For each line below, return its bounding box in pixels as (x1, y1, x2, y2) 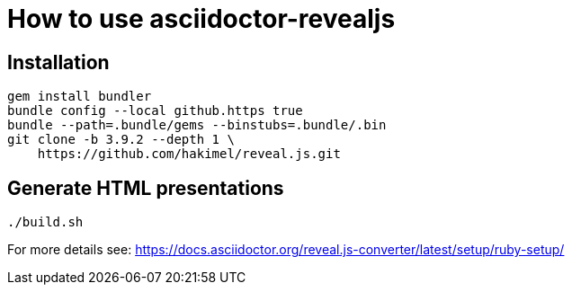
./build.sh (7, 215, 84, 230)
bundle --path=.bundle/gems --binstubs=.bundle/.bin (7, 118, 387, 133)
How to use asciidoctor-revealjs (7, 4, 396, 34)
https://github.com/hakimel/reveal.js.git (37, 146, 341, 162)
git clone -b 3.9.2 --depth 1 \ (7, 132, 235, 147)
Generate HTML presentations (7, 176, 284, 199)
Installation (7, 50, 110, 74)
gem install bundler (7, 89, 152, 104)
